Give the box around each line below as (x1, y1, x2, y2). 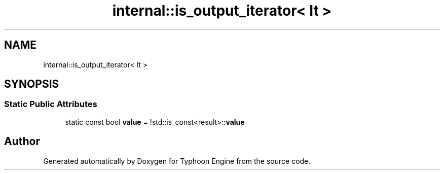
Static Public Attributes (4, 99, 97, 110)
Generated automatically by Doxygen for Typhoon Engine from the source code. (43, 156, 311, 165)
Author (4, 135, 40, 148)
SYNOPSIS (4, 78, 59, 91)
